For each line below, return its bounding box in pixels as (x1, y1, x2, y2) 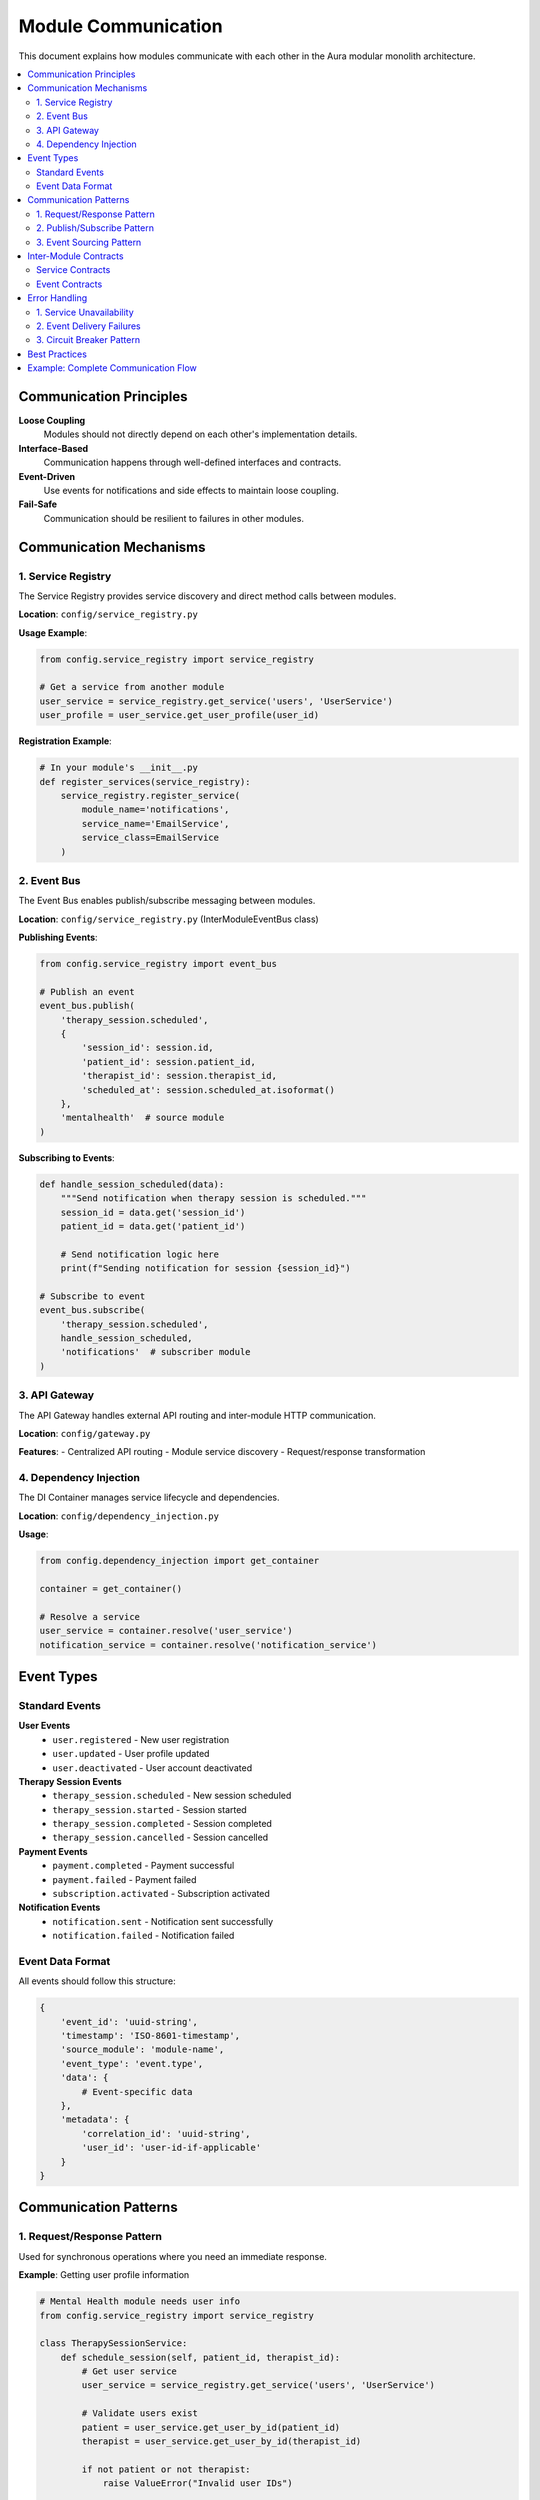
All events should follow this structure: (18, 1975, 176, 1987)
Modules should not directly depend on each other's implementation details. (43, 428, 358, 440)
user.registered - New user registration (52, 1733, 230, 1745)
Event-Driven (18, 470, 76, 482)
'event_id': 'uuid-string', (60, 2016, 199, 2027)
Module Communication (18, 15, 224, 37)
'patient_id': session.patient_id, (81, 1056, 257, 1067)
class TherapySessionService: (39, 2338, 188, 2349)
